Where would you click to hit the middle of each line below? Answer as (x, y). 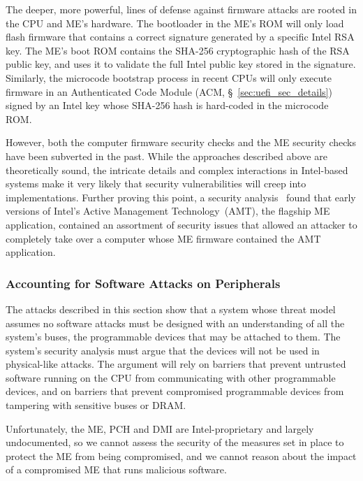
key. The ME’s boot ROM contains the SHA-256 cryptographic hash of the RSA (178, 50)
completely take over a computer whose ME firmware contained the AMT (163, 238)
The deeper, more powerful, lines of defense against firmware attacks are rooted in (181, 9)
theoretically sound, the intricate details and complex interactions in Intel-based (177, 170)
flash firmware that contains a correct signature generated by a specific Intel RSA (180, 37)
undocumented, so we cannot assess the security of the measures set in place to (175, 442)
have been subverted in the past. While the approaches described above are (166, 156)
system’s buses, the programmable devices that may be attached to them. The (173, 337)
